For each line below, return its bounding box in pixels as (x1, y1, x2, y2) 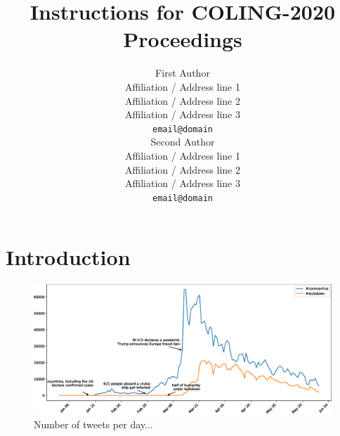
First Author (155, 65, 210, 80)
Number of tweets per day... (34, 416, 153, 431)
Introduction (6, 243, 131, 271)
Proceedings (123, 25, 242, 53)
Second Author (150, 134, 215, 149)
